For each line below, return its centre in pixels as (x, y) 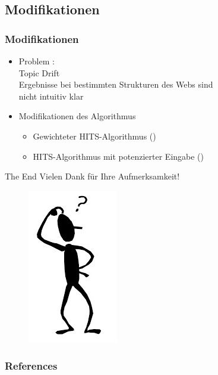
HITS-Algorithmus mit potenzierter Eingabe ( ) (119, 156)
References (31, 366)
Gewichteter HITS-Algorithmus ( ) (94, 136)
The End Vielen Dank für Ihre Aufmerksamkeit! (92, 176)
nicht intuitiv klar (51, 96)
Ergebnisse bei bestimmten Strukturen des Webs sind (116, 84)
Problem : (37, 61)
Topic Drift (39, 72)
